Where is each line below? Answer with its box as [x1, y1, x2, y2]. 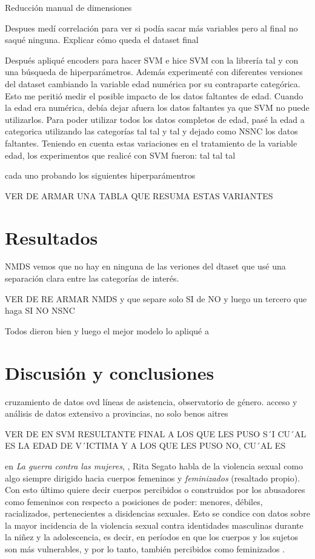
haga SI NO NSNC [5, 304, 75, 317]
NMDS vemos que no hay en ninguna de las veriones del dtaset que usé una [5, 260, 286, 273]
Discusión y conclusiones [5, 360, 214, 385]
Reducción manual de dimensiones [5, 1, 132, 13]
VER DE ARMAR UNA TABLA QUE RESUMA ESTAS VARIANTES [5, 189, 273, 202]
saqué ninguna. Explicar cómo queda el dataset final [5, 33, 199, 46]
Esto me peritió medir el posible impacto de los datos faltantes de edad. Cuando [5, 89, 303, 102]
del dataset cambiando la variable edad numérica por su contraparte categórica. [5, 77, 300, 90]
